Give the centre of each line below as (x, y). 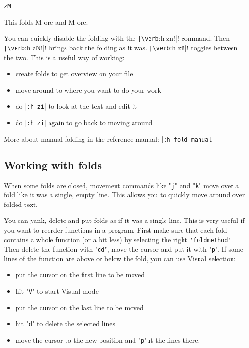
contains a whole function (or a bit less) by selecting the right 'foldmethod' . (119, 239)
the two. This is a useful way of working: (64, 57)
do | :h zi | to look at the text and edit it (76, 106)
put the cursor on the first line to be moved (80, 275)
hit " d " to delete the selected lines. (66, 324)
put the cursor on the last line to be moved (79, 307)
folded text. (21, 204)
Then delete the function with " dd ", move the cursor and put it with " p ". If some (124, 249)
